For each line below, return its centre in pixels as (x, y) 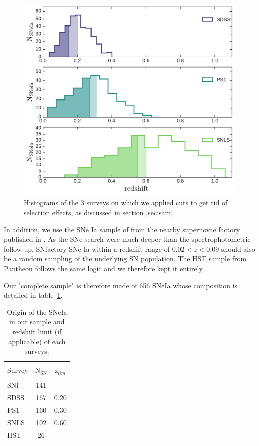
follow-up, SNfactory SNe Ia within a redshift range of (87, 248)
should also (238, 248)
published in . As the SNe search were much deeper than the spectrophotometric (127, 239)
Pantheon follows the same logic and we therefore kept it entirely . (106, 268)
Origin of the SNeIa (37, 311)
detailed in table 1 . (33, 295)
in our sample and (37, 321)
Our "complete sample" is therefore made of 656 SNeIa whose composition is (121, 285)
